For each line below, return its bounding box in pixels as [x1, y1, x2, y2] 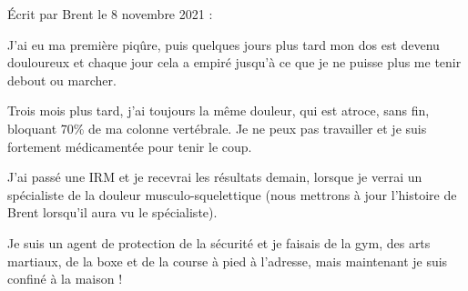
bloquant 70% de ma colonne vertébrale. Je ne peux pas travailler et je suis [7, 118, 427, 137]
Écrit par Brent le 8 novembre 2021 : [7, 5, 213, 23]
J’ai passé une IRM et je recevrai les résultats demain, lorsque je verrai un [7, 167, 422, 186]
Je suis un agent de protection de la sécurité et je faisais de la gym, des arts [7, 233, 431, 252]
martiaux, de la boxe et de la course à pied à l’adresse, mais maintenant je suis [7, 251, 448, 270]
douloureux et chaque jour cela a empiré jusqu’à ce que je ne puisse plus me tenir [7, 53, 462, 72]
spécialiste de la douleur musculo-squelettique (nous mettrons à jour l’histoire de [7, 185, 457, 204]
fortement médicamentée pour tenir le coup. [7, 136, 252, 156]
